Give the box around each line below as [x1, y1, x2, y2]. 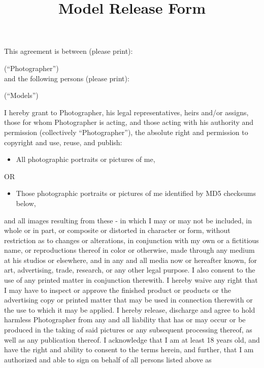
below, [16, 197, 36, 208]
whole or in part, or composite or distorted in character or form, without [4, 225, 230, 236]
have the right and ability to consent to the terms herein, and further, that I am [4, 344, 254, 355]
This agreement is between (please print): [4, 46, 133, 56]
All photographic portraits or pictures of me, [16, 154, 155, 164]
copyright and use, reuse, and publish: [4, 137, 122, 147]
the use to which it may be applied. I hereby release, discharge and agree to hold [4, 304, 255, 315]
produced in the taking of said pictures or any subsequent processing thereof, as [4, 324, 252, 335]
